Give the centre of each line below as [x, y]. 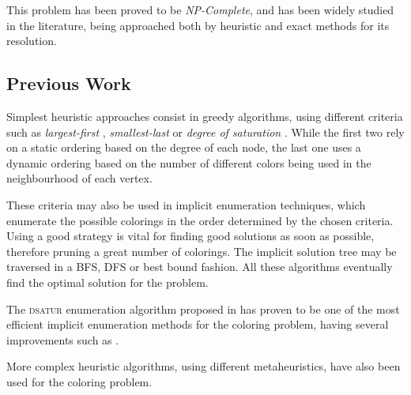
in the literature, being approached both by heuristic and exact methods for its [198, 25]
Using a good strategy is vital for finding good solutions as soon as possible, [190, 236]
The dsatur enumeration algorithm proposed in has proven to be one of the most [203, 308]
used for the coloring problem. [79, 381]
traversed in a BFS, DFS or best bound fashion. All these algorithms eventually [200, 267]
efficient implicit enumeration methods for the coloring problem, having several [198, 324]
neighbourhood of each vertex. [79, 178]
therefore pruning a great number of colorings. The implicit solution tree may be [202, 251]
